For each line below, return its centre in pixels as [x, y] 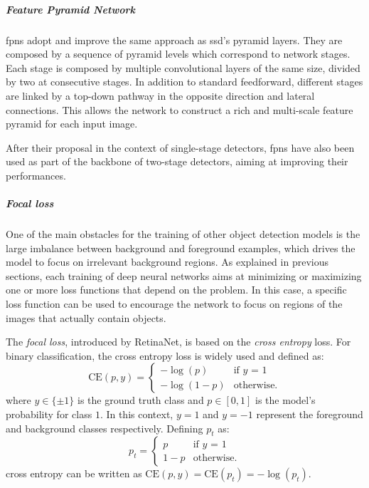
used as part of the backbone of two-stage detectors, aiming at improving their [177, 161]
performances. [36, 175]
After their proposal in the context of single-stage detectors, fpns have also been [180, 147]
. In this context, [137, 414]
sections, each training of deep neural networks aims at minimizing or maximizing [184, 275]
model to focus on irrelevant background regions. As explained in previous [167, 262]
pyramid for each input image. [72, 124]
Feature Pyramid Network [70, 9]
